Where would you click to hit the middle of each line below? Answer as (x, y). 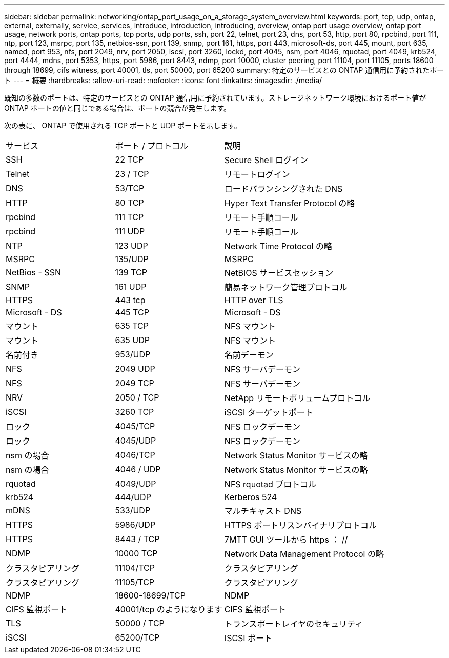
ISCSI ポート (248, 638)
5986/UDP (135, 525)
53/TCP (130, 188)
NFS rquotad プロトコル (270, 484)
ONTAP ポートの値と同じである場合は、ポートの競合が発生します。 (118, 108)
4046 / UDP (138, 469)
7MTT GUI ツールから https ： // (286, 540)
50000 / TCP (140, 623)
